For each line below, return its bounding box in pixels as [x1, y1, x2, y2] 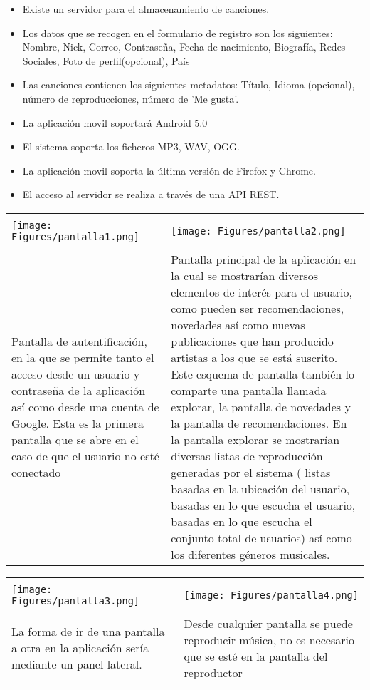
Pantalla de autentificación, [11, 332, 147, 349]
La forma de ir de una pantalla [11, 623, 165, 640]
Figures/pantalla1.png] [11, 230, 140, 242]
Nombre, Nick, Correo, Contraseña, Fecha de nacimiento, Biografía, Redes [22, 39, 346, 54]
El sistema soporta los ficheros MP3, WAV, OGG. [22, 139, 240, 154]
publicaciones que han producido [171, 332, 334, 349]
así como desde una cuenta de [11, 398, 159, 415]
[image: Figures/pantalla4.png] [184, 589, 359, 601]
